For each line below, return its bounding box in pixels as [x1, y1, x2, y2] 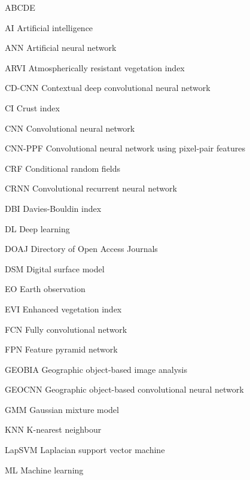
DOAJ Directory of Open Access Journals [5, 242, 158, 255]
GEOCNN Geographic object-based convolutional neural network [5, 383, 244, 396]
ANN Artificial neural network [5, 41, 117, 54]
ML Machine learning [5, 463, 84, 476]
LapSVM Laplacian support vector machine [5, 443, 165, 456]
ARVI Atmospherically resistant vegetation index [5, 61, 185, 74]
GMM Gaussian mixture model [5, 403, 119, 415]
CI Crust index [5, 101, 60, 114]
